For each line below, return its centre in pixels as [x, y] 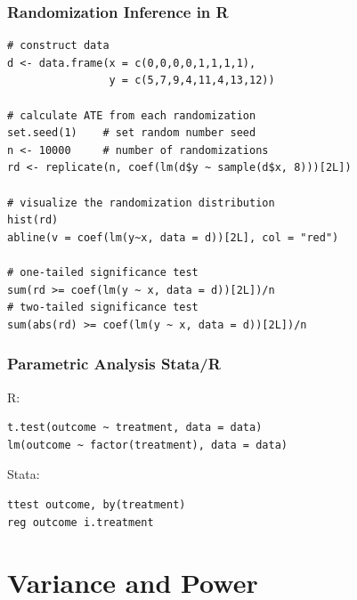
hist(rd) [33, 220]
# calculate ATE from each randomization [132, 115]
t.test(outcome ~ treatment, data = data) [135, 428]
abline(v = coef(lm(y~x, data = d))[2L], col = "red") [173, 237]
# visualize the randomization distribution [141, 203]
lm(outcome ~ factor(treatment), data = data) [147, 445]
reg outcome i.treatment [81, 522]
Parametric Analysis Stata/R [114, 364]
